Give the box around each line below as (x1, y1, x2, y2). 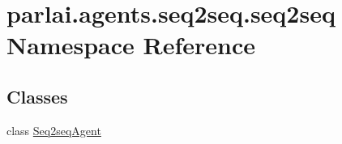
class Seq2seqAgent (6, 121, 101, 138)
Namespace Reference (6, 28, 255, 61)
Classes (6, 83, 68, 108)
